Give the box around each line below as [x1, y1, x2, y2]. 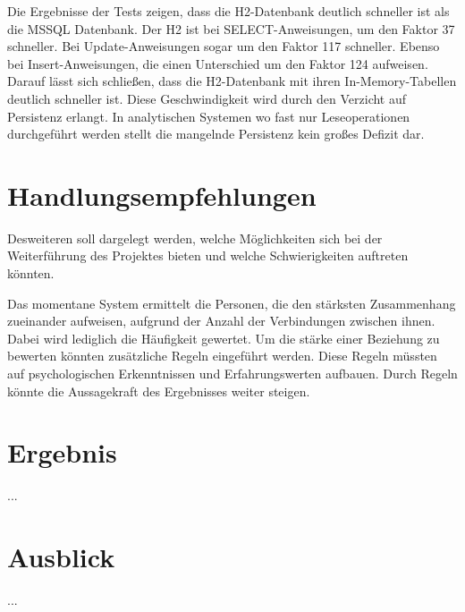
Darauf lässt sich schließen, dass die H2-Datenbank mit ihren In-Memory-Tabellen [7, 72, 457, 90]
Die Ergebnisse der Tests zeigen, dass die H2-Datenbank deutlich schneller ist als [7, 2, 450, 20]
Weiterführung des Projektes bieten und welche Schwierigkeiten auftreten [7, 246, 409, 265]
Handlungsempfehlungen [7, 176, 317, 213]
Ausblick [7, 539, 115, 575]
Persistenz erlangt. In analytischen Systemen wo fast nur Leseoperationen [7, 106, 410, 125]
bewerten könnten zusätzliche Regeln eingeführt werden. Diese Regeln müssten [7, 346, 437, 365]
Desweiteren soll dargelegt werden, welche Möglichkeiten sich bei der [7, 228, 383, 247]
